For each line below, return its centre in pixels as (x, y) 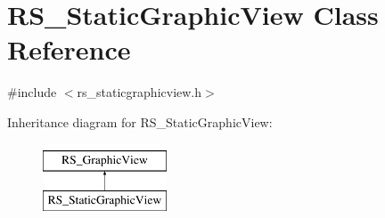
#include (32, 92)
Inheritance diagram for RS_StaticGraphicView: (140, 121)
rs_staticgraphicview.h (139, 92)
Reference (69, 49)
